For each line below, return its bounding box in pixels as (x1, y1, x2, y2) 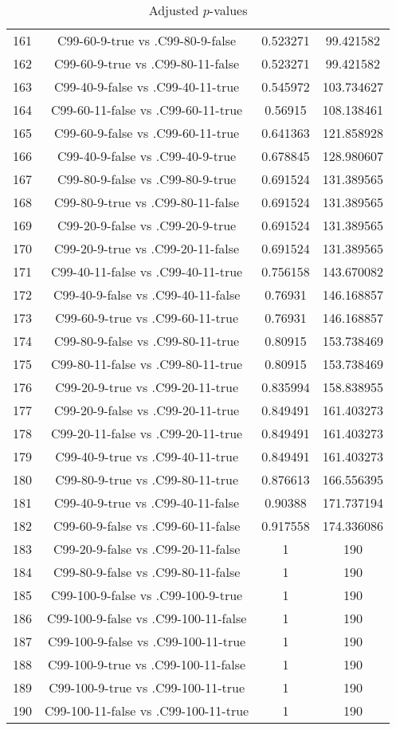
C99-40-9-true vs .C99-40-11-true (55, 447, 239, 465)
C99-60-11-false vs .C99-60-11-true (51, 100, 243, 119)
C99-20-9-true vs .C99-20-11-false (54, 239, 240, 257)
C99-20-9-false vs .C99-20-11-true (54, 401, 240, 419)
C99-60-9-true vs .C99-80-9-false (57, 31, 237, 49)
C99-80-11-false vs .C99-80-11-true (51, 355, 243, 373)
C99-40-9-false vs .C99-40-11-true (54, 77, 240, 96)
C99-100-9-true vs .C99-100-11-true (49, 678, 245, 697)
